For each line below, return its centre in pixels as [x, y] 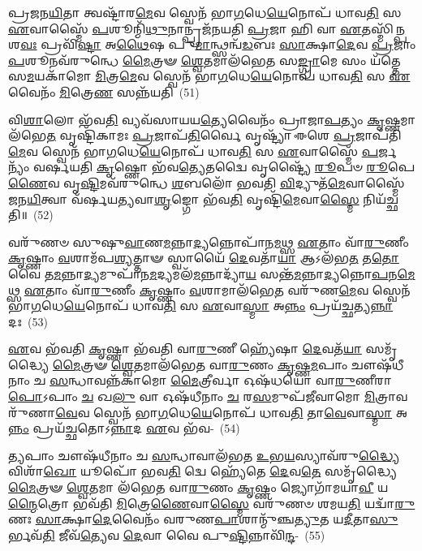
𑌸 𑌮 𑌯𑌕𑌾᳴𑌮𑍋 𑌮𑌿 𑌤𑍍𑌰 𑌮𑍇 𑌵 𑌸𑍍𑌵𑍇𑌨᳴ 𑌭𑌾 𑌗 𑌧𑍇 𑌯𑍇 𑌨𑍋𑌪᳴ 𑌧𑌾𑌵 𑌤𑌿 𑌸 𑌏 [209, 76]
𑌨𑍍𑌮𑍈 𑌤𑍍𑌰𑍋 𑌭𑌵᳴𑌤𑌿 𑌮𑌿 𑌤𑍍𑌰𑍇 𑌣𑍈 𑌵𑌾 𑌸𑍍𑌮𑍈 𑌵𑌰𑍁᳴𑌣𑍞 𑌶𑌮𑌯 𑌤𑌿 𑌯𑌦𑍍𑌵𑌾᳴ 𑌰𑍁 [212, 503]
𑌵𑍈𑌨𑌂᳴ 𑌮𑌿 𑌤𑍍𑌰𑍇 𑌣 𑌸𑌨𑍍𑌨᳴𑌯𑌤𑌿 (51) [104, 91]
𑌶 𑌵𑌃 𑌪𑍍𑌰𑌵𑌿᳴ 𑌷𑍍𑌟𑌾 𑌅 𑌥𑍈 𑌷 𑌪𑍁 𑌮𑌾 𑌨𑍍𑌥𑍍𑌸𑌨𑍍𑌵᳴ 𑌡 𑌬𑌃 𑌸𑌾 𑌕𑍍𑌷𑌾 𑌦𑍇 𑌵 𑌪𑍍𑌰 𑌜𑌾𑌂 [212, 44]
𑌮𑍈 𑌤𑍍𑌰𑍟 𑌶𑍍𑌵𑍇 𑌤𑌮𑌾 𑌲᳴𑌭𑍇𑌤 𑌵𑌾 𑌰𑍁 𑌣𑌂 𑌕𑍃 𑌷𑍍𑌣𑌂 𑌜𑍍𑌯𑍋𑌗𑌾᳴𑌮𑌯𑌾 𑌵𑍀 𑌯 [198, 487]
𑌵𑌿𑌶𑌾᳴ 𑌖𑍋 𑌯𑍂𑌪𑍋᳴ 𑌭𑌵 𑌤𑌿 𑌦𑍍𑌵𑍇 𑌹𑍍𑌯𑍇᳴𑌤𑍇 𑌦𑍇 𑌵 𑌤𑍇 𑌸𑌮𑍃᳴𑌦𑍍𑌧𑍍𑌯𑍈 [202, 471]
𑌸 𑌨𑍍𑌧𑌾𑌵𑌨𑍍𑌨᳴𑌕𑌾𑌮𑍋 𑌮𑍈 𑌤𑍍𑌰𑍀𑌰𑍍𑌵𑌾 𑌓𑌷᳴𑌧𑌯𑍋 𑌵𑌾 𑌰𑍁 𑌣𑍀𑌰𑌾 [221, 380]
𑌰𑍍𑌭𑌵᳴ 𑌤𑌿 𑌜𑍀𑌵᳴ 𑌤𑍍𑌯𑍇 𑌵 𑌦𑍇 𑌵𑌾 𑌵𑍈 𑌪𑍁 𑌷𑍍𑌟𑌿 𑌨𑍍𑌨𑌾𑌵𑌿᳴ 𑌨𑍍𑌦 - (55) [167, 534]
